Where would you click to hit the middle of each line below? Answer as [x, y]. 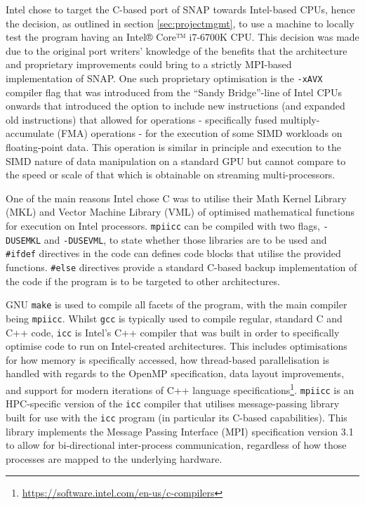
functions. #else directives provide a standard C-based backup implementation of [181, 267]
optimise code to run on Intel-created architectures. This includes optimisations [177, 346]
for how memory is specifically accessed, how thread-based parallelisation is [168, 359]
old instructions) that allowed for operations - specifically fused [141, 119]
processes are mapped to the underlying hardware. [114, 458]
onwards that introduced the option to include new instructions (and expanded [175, 106]
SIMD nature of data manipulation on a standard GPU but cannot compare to [176, 160]
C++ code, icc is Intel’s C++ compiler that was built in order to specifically [173, 332]
